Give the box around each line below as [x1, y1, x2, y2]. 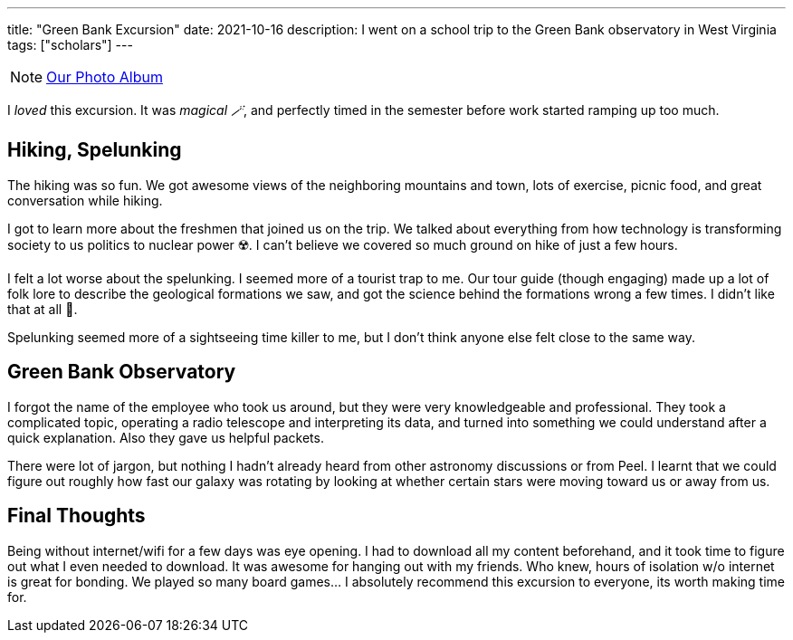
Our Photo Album [46, 68, 163, 86]
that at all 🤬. [7, 301, 78, 317]
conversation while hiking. [7, 192, 163, 208]
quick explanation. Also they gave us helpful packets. [7, 429, 324, 445]
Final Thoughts [7, 504, 146, 528]
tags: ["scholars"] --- [7, 37, 133, 53]
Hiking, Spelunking [7, 139, 182, 162]
